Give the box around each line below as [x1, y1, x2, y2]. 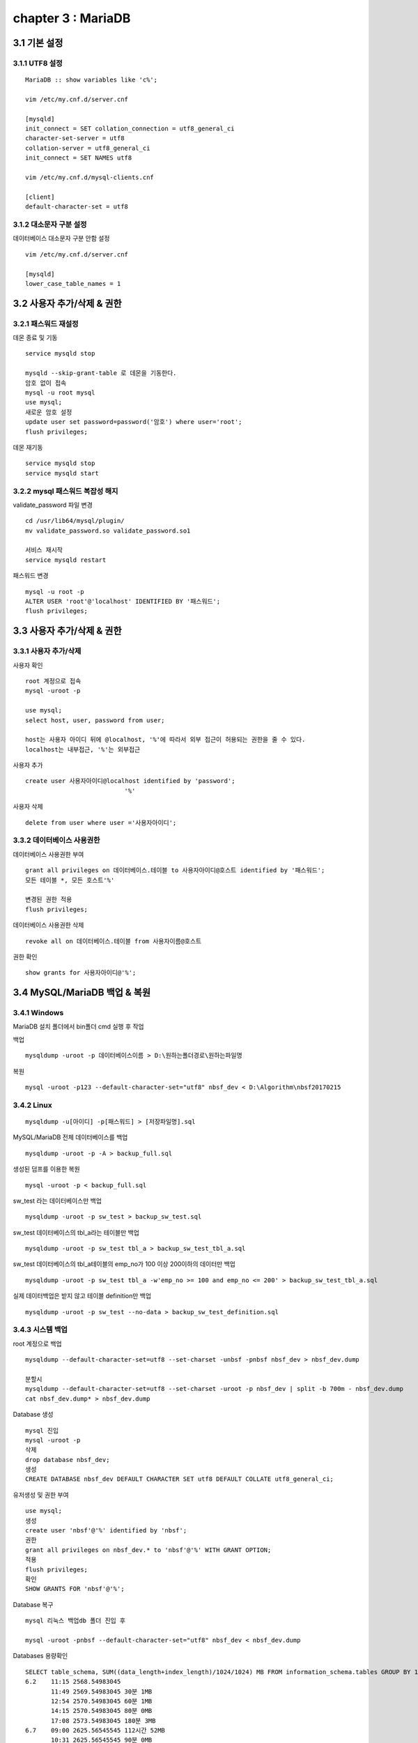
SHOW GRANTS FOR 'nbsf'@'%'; [25, 1585, 125, 1593]
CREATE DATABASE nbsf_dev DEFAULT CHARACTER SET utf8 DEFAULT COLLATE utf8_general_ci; [25, 1475, 334, 1483]
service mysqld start [25, 469, 99, 477]
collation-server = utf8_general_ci [25, 144, 150, 152]
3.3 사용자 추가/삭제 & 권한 [13, 625, 122, 637]
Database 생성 [13, 1410, 54, 1419]
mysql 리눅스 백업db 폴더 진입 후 [25, 1617, 125, 1624]
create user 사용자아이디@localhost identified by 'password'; [25, 777, 235, 785]
